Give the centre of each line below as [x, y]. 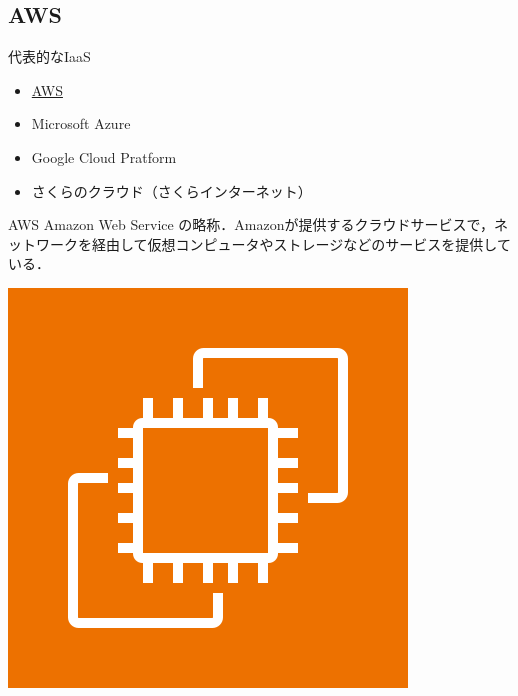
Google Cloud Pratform [104, 156]
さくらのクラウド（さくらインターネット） [171, 190]
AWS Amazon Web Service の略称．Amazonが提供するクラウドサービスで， [251, 224]
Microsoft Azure [81, 123]
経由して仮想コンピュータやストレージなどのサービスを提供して [301, 243]
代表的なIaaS [49, 56]
